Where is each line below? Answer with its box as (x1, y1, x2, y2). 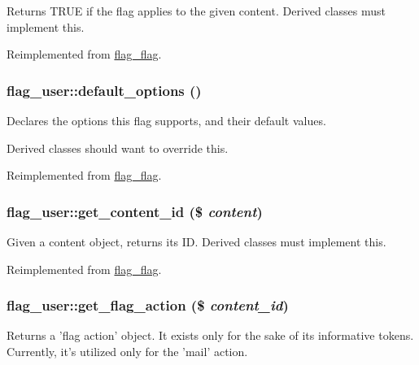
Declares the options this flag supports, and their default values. (7, 112, 326, 128)
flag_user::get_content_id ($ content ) (7, 201, 263, 221)
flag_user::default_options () (7, 80, 202, 100)
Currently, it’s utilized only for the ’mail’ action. (7, 343, 248, 359)
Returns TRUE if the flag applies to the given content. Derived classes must (7, 2, 386, 19)
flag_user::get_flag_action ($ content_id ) (7, 295, 289, 315)
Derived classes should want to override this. (7, 139, 229, 156)
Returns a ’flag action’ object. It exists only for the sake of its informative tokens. (7, 327, 414, 344)
